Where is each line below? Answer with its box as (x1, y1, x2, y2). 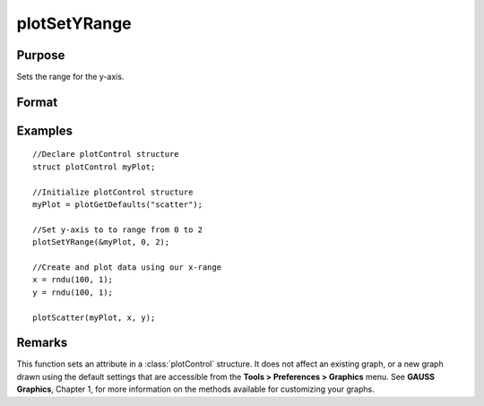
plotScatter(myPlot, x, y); (32, 312, 156, 323)
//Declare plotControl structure (32, 149, 179, 160)
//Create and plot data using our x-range (32, 263, 222, 272)
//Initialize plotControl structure (32, 186, 194, 197)
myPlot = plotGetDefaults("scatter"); (32, 200, 203, 210)
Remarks (16, 335, 68, 350)
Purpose (16, 48, 65, 63)
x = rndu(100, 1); (32, 274, 114, 285)
